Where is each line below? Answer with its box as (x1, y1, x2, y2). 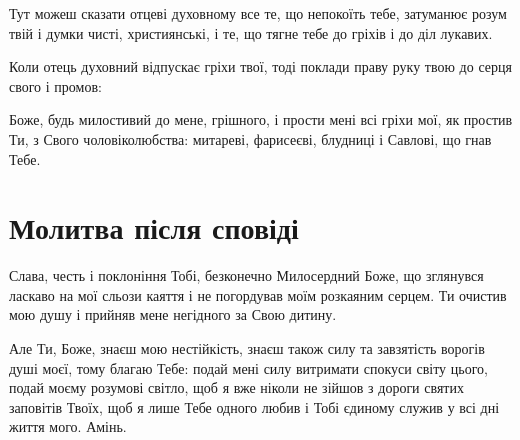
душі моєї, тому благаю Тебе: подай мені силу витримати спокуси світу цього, (9, 357, 488, 378)
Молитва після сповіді (9, 207, 299, 248)
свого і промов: (9, 75, 102, 96)
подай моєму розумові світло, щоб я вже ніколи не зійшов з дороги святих (9, 377, 464, 398)
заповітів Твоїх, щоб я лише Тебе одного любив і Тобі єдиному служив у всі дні (9, 396, 500, 417)
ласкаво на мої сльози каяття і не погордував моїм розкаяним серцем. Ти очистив (9, 284, 507, 305)
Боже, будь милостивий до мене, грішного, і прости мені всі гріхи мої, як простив (9, 109, 513, 130)
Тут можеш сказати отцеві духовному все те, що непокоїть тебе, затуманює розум (9, 3, 507, 23)
